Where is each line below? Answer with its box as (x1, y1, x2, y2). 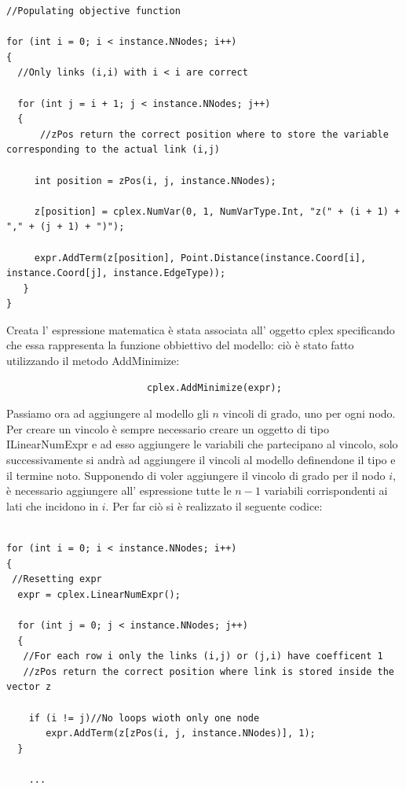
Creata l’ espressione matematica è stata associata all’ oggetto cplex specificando (6, 321, 395, 337)
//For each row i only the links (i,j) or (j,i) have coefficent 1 (23, 651, 383, 662)
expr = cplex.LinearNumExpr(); (17, 588, 181, 600)
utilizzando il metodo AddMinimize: (6, 352, 180, 369)
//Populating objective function (6, 6, 181, 17)
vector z (6, 681, 52, 693)
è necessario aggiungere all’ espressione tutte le (6, 482, 232, 499)
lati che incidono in (6, 497, 99, 514)
